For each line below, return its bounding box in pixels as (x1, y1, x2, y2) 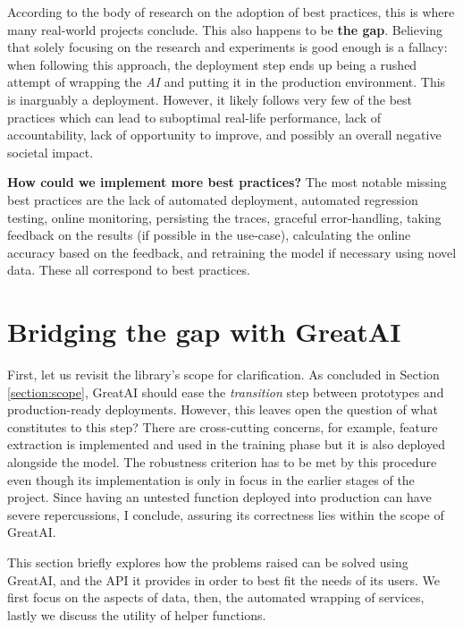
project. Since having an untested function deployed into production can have (7, 488, 432, 507)
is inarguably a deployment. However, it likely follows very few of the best (7, 89, 412, 108)
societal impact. (7, 142, 94, 161)
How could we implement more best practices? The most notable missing (7, 173, 447, 192)
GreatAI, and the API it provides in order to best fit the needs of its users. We (7, 570, 440, 589)
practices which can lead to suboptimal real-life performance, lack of (7, 107, 381, 126)
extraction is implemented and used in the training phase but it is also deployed (7, 435, 446, 454)
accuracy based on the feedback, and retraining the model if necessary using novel (7, 243, 457, 261)
